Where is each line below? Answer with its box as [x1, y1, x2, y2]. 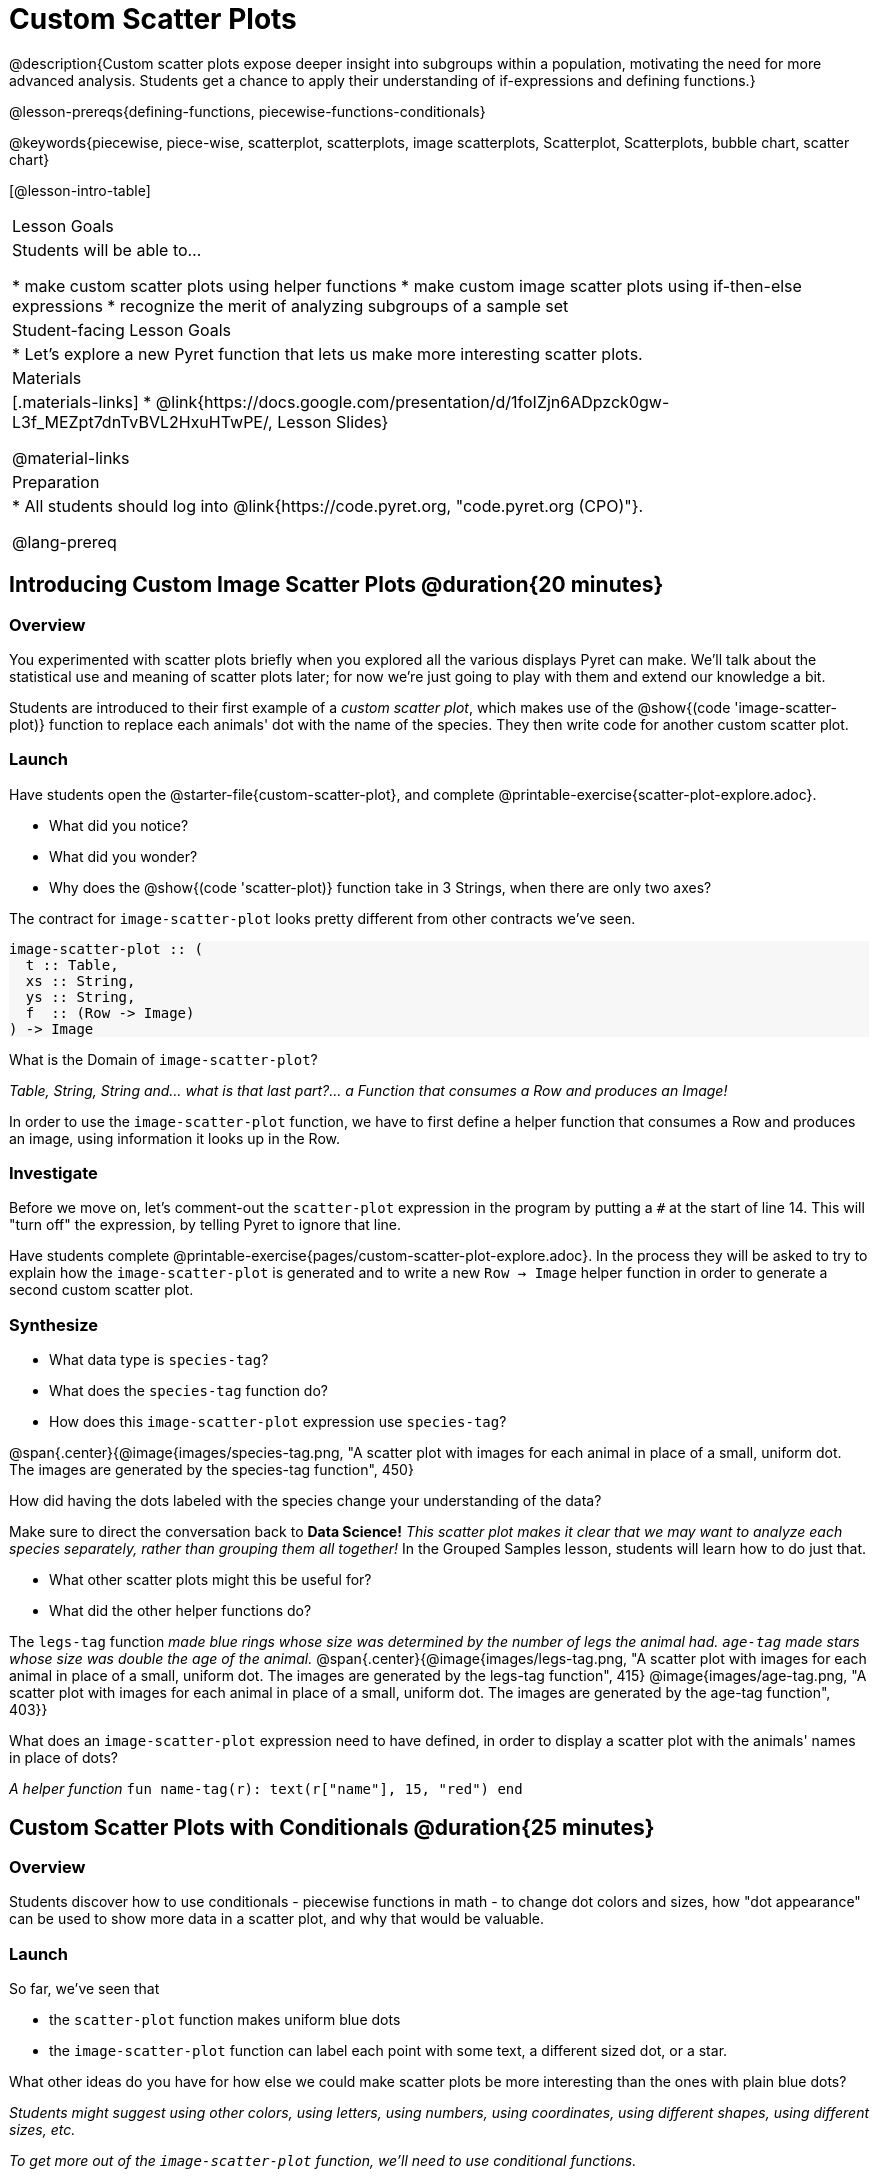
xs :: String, [25, 972, 136, 989]
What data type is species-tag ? [49, 1351, 269, 1369]
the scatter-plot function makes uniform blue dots [49, 2011, 401, 2029]
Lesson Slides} [277, 411, 389, 432]
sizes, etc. [9, 2121, 76, 2139]
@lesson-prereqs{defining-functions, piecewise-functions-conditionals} [9, 102, 486, 120]
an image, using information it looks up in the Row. [9, 1129, 341, 1147]
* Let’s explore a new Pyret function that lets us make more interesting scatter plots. [12, 343, 643, 364]
